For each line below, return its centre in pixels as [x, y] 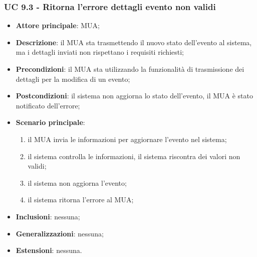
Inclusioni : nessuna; [48, 216]
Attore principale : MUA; [58, 25]
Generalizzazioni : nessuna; [60, 233]
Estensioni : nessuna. [49, 250]
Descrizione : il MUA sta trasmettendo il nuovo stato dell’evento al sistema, [134, 42]
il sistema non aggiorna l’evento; [77, 182]
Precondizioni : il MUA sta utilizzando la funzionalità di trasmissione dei [130, 69]
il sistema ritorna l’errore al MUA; [81, 200]
